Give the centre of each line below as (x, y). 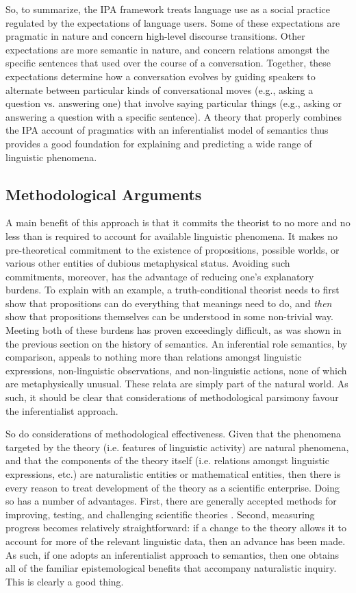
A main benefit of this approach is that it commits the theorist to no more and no (178, 222)
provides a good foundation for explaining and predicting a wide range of (159, 143)
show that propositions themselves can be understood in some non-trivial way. (169, 316)
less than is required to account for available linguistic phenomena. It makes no (172, 235)
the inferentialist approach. (62, 410)
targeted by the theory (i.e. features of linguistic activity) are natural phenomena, (177, 447)
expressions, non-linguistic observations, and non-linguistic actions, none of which (176, 370)
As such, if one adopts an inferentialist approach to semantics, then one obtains (173, 554)
